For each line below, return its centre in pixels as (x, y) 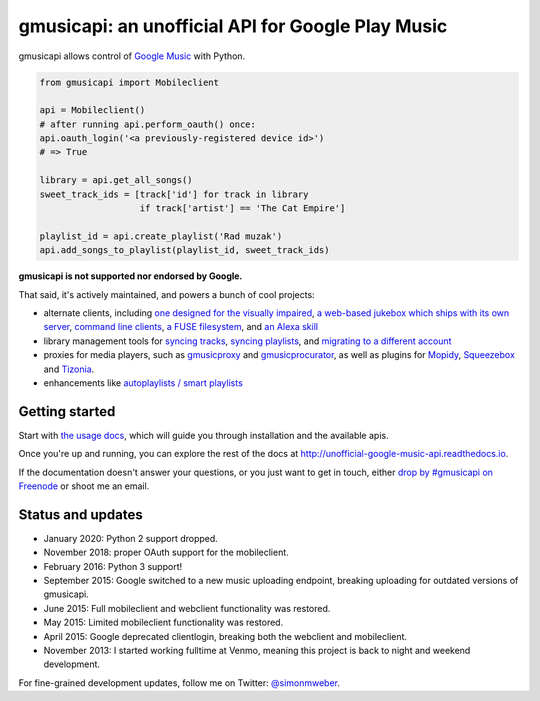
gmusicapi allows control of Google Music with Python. (132, 56)
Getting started (67, 411)
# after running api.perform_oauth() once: (148, 124)
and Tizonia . (69, 369)
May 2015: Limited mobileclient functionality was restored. (163, 622)
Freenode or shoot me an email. (84, 486)
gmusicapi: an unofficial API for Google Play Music (233, 26)
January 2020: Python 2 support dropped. (131, 538)
